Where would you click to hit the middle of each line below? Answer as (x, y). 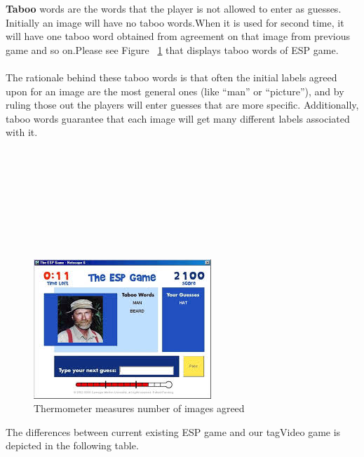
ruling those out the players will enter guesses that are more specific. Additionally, (182, 105)
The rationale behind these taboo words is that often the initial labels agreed (171, 77)
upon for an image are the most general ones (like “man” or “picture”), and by (175, 91)
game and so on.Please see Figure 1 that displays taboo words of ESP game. (172, 49)
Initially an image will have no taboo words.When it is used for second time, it (175, 22)
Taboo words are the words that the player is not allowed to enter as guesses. (174, 8)
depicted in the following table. (72, 445)
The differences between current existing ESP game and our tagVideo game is (173, 431)
